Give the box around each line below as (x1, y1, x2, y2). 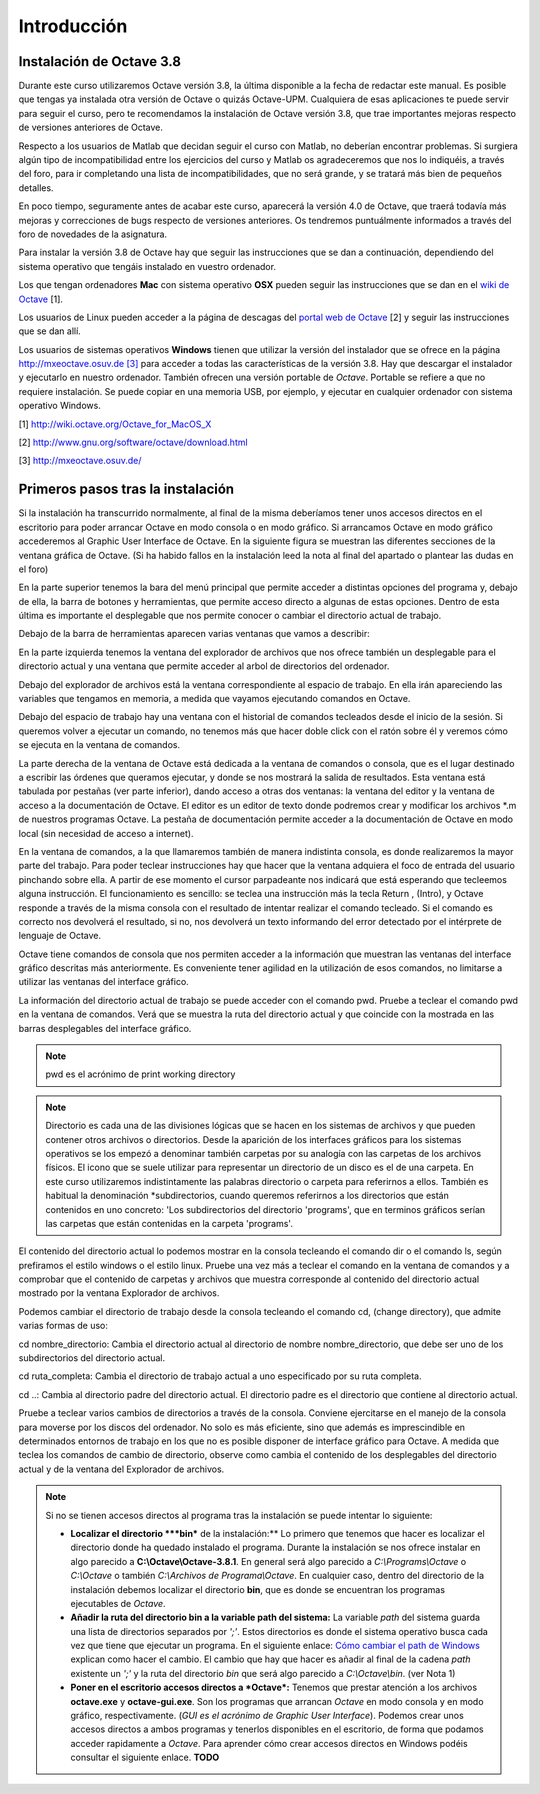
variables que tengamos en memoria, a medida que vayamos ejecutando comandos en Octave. (18, 693, 411, 705)
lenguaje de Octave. (18, 930, 102, 942)
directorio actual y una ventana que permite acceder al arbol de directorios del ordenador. (18, 660, 390, 672)
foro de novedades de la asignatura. (18, 228, 168, 240)
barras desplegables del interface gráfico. (18, 1022, 192, 1034)
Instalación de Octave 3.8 (18, 53, 182, 70)
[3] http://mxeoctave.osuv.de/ (18, 455, 142, 467)
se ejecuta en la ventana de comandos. (18, 739, 180, 751)
